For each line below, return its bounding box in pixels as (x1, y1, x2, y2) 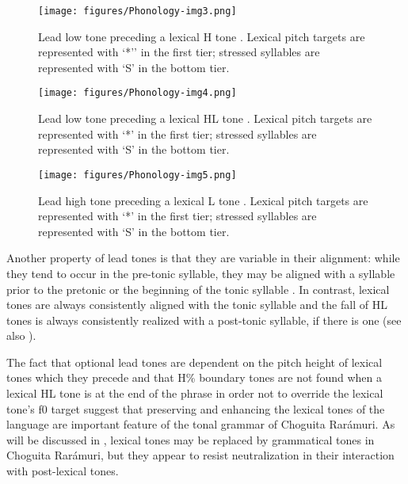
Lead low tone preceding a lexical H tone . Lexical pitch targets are (38, 28, 365, 44)
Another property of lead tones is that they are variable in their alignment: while (6, 250, 400, 266)
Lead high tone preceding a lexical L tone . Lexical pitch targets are (38, 192, 368, 208)
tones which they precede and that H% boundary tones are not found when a (6, 369, 382, 386)
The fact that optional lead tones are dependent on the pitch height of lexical (6, 353, 383, 370)
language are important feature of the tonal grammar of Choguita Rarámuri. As (6, 416, 395, 433)
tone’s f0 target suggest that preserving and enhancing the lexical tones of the (6, 400, 385, 417)
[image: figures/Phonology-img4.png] (38, 87, 237, 99)
